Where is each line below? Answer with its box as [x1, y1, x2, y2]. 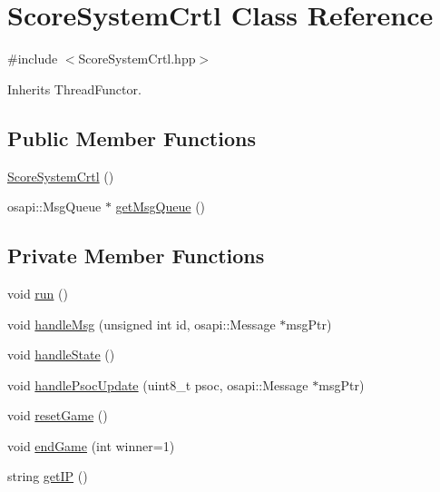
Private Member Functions [7, 241, 265, 270]
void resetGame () [7, 406, 108, 425]
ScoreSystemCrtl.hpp [78, 49, 196, 68]
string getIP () [7, 467, 88, 486]
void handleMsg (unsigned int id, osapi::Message [7, 314, 276, 333]
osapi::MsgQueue [7, 197, 102, 216]
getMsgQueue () [115, 197, 206, 216]
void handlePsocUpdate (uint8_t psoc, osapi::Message [7, 375, 308, 394]
